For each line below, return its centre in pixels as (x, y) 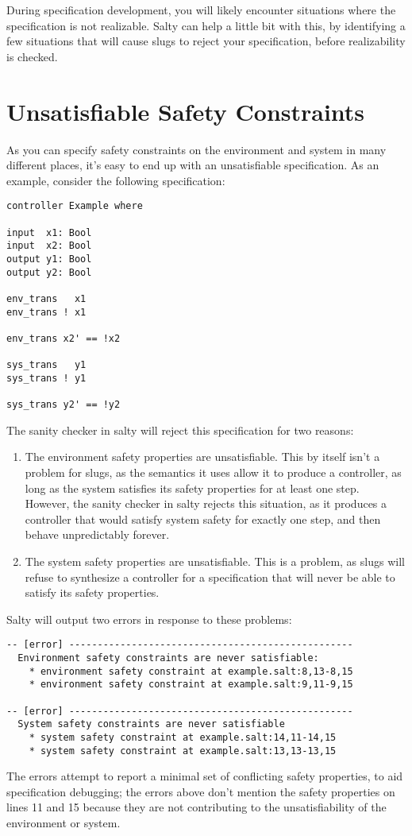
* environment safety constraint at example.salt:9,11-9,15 (191, 685)
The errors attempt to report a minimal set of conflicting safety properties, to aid (205, 776)
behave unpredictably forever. (97, 534)
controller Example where (75, 206)
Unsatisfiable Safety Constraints (186, 111)
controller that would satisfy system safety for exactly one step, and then (203, 519)
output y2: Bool (49, 272)
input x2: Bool (49, 246)
